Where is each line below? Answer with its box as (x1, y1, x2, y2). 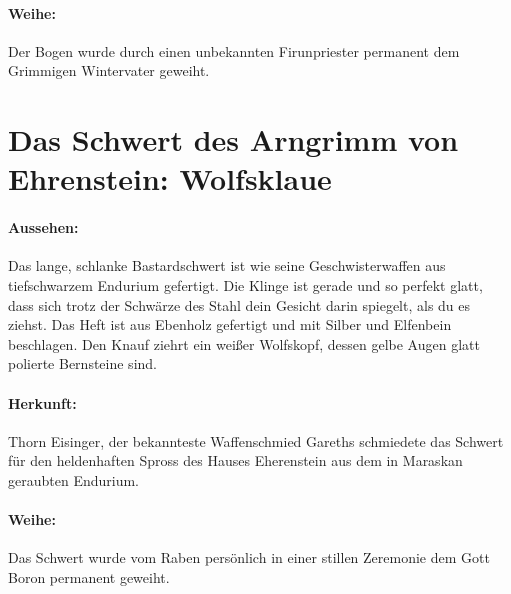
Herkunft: (8, 392, 77, 413)
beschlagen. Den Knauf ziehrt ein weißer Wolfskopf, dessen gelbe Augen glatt (8, 333, 480, 354)
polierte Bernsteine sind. (8, 353, 157, 374)
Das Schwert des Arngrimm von (8, 119, 459, 160)
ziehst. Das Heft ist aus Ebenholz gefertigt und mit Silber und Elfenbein (8, 314, 452, 335)
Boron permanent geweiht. (8, 566, 170, 587)
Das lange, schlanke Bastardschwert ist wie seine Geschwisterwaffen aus (8, 255, 446, 276)
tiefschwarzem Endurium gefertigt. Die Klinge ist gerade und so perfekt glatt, (8, 274, 483, 295)
